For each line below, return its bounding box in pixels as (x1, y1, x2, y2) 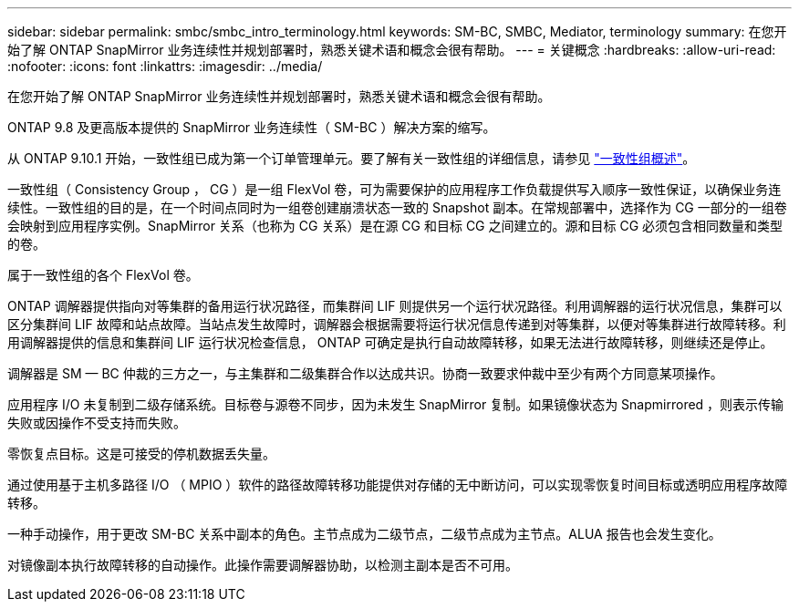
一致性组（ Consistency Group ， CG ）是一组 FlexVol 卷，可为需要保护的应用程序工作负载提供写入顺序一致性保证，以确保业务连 (7, 181, 782, 197)
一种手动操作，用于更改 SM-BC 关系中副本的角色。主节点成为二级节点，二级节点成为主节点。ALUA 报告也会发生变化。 (7, 526, 721, 542)
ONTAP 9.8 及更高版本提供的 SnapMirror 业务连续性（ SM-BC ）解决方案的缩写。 (7, 119, 496, 135)
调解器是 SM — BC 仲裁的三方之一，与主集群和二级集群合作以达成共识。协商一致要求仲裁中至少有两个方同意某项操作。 (7, 366, 723, 381)
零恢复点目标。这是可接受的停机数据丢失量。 (7, 446, 275, 461)
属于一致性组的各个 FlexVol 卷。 (7, 267, 199, 283)
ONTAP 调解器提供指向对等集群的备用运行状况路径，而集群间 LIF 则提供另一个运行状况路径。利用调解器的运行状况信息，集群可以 (7, 298, 783, 314)
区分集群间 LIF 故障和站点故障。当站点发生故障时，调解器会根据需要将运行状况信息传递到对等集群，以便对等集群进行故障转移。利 (7, 316, 786, 332)
